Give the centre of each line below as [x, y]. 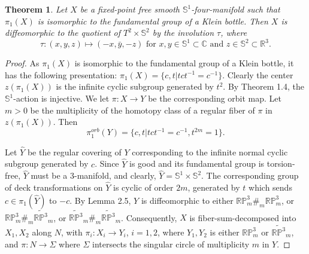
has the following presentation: [61, 74]
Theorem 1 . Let [36, 9]
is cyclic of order [143, 187]
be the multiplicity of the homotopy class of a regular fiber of [143, 110]
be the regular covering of [74, 152]
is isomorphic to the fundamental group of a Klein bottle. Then [153, 21]
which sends [270, 187]
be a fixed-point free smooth [130, 9]
